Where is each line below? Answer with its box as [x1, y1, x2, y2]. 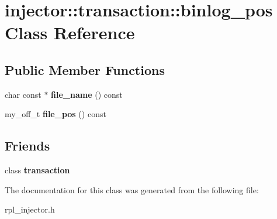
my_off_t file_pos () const [5, 108, 106, 120]
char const [5, 88, 41, 100]
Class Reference [5, 20, 135, 45]
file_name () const [51, 88, 123, 100]
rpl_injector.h [5, 203, 55, 215]
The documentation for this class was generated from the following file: [5, 183, 259, 196]
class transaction [5, 164, 70, 176]
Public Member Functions [5, 60, 165, 78]
